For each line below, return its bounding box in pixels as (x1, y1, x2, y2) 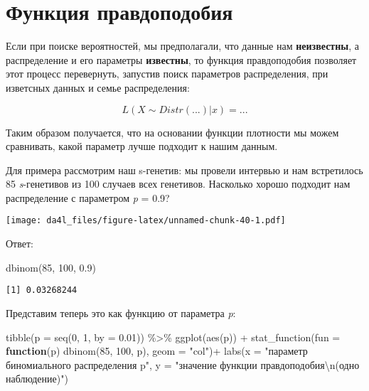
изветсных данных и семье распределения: (6, 80, 190, 95)
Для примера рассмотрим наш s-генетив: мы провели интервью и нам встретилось (6, 162, 363, 177)
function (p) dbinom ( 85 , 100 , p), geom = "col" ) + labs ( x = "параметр (6, 343, 308, 358)
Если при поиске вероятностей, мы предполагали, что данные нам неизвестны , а (6, 38, 360, 53)
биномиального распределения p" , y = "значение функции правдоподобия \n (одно (6, 357, 360, 372)
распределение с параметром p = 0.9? (6, 190, 170, 205)
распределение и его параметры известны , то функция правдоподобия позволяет (6, 52, 357, 67)
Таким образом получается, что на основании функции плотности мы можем (6, 124, 339, 139)
